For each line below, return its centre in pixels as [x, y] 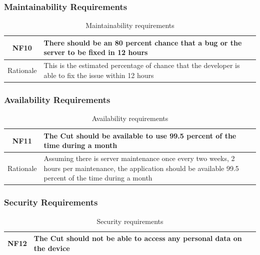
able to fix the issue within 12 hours [99, 75]
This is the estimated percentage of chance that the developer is [142, 65]
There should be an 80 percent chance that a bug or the [143, 42]
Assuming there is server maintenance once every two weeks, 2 [139, 158]
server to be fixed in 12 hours [96, 52]
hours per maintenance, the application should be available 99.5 [141, 168]
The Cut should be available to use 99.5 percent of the [140, 135]
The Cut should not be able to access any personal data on [138, 238]
